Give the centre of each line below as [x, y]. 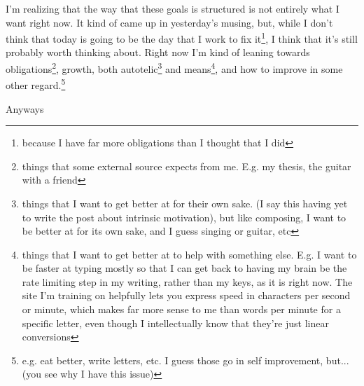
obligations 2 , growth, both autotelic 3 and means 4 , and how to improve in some [174, 68]
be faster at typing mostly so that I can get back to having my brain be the [184, 268]
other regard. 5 [36, 84]
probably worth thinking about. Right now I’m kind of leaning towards [158, 52]
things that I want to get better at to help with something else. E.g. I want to [189, 254]
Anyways [25, 108]
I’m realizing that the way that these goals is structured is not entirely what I [173, 8]
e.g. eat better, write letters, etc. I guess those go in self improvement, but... [185, 360]
